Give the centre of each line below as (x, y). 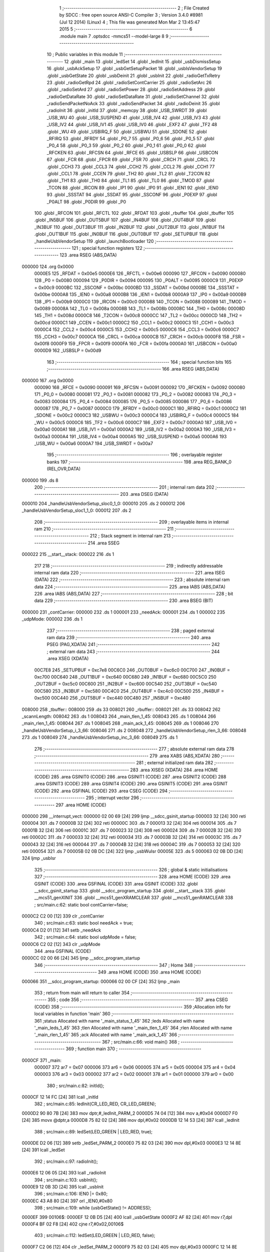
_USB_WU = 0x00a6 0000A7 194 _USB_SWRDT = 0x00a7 (94, 444)
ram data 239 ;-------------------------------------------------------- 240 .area (129, 638)
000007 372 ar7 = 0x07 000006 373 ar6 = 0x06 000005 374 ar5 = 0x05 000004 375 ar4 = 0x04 (135, 1067)
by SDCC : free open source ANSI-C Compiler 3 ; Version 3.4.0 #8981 (131, 15)
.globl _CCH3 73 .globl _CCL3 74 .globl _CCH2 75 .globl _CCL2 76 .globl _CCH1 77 (131, 167)
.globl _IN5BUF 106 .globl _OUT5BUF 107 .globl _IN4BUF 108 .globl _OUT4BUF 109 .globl (125, 220)
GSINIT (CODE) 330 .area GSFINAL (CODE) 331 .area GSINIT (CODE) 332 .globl (116, 883)
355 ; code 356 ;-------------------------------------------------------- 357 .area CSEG (138, 1000)
